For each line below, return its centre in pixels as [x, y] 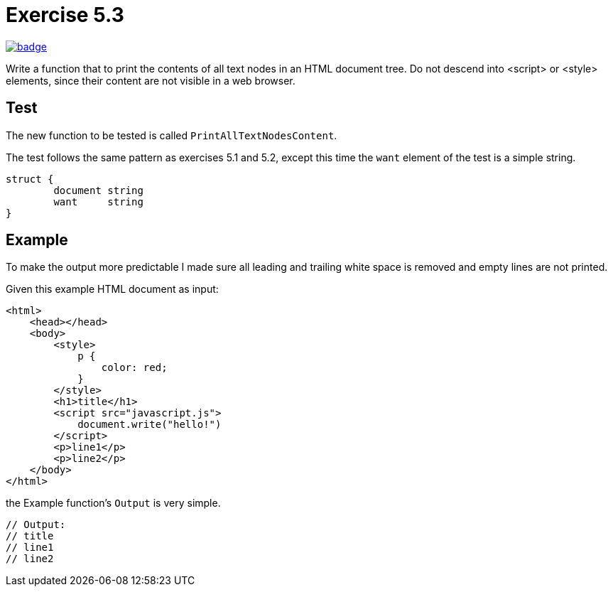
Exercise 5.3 [65, 15]
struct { [30, 179]
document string [98, 190]
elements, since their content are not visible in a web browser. [151, 80]
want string [98, 201]
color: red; [134, 368]
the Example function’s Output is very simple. [113, 503]
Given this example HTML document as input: [112, 289]
